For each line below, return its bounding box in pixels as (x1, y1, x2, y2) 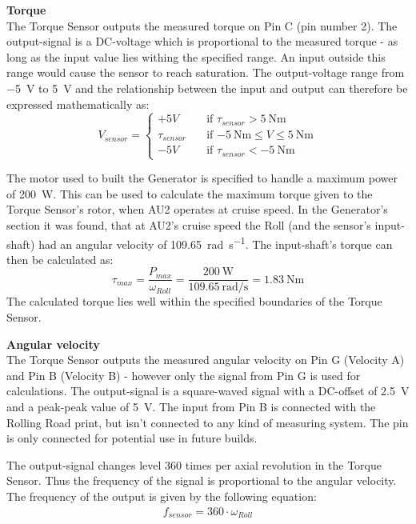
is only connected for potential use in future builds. (6, 430, 258, 446)
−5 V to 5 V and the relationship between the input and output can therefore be (6, 79, 408, 96)
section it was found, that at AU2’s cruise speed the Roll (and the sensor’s (6, 216, 371, 233)
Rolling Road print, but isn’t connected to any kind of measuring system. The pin (6, 414, 409, 430)
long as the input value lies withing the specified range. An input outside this (6, 48, 386, 65)
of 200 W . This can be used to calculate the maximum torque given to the (6, 185, 373, 202)
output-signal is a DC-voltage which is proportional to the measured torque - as (6, 33, 398, 50)
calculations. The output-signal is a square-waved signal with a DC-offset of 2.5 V (6, 382, 410, 399)
